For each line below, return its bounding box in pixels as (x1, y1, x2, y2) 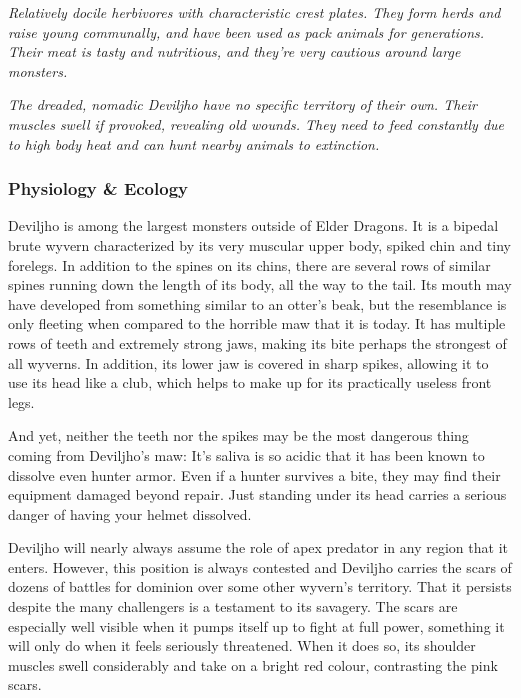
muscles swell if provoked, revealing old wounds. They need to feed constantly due (8, 113, 504, 134)
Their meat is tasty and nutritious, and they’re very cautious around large (8, 41, 461, 62)
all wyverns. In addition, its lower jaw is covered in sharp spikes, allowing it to (8, 352, 489, 373)
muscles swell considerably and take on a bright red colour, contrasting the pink (8, 654, 498, 675)
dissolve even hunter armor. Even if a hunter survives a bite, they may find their (8, 464, 501, 485)
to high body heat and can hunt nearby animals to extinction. (8, 133, 380, 154)
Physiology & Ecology (8, 176, 188, 201)
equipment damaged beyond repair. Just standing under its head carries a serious (8, 484, 507, 505)
